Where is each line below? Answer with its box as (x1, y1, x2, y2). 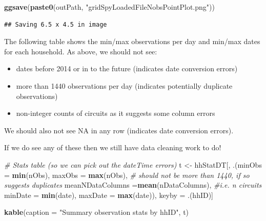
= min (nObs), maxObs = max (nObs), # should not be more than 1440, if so (4, 169, 250, 180)
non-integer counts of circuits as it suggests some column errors (16, 108, 215, 118)
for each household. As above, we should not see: (4, 46, 157, 56)
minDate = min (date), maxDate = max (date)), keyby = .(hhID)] (4, 189, 214, 200)
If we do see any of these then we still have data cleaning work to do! (4, 142, 221, 153)
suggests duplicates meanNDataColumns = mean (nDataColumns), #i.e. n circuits (4, 179, 262, 190)
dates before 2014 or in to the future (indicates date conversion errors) (16, 63, 238, 74)
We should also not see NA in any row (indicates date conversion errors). (4, 125, 234, 135)
